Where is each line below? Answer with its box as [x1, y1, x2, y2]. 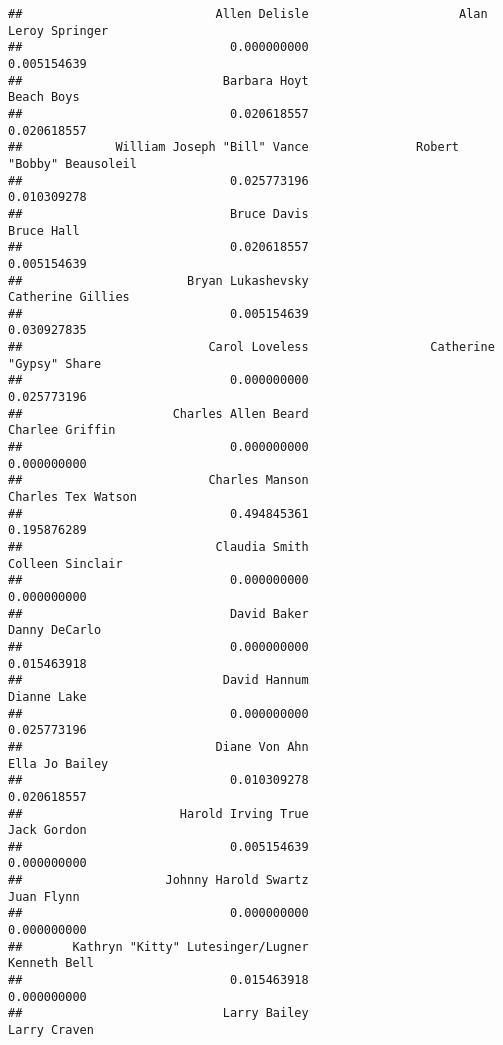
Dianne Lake [8, 689, 87, 704]
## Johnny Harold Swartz [8, 873, 309, 888]
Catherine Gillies [8, 290, 130, 305]
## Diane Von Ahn [8, 739, 309, 754]
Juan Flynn [8, 889, 80, 904]
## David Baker [8, 606, 309, 621]
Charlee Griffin [8, 423, 116, 438]
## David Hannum [8, 673, 309, 688]
